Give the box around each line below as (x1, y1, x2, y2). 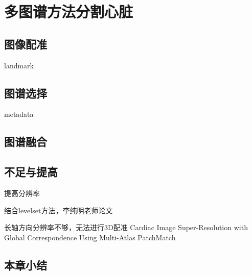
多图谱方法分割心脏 (4, 1, 133, 22)
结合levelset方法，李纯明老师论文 (4, 205, 113, 215)
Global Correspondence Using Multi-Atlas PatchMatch (4, 232, 176, 242)
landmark (4, 60, 34, 70)
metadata (4, 109, 34, 119)
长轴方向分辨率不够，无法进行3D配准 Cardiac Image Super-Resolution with (4, 222, 248, 233)
